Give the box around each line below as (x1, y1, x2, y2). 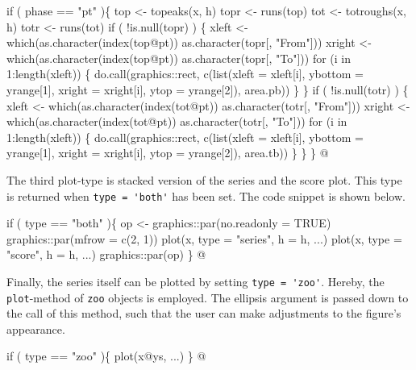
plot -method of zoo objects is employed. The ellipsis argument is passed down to (6, 289, 409, 306)
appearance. (6, 320, 65, 337)
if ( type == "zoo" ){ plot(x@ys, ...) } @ (6, 347, 206, 364)
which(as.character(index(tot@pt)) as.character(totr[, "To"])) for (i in (6, 113, 347, 130)
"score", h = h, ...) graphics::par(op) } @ (6, 246, 206, 263)
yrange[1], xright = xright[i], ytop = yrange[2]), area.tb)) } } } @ (6, 144, 329, 161)
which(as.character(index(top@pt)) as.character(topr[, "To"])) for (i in (6, 49, 352, 66)
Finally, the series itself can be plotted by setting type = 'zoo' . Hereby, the (6, 272, 385, 289)
